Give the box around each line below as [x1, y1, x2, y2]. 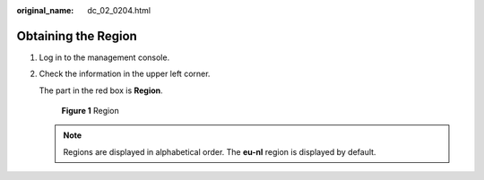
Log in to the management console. [39, 52, 170, 63]
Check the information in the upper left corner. [39, 68, 211, 80]
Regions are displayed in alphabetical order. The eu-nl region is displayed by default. [63, 146, 376, 157]
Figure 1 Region [61, 106, 120, 116]
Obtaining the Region [16, 28, 138, 44]
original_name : [16, 5, 74, 15]
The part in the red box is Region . [39, 85, 163, 96]
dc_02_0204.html [87, 5, 151, 15]
